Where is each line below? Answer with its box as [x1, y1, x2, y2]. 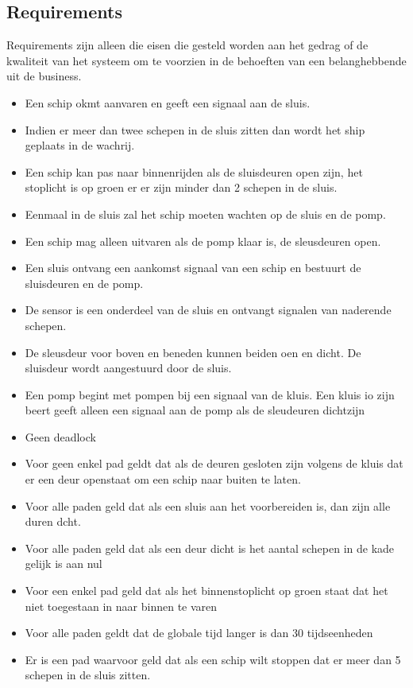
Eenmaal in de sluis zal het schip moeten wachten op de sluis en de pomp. [25, 205, 386, 222]
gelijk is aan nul [25, 555, 102, 572]
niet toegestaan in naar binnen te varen [25, 597, 218, 614]
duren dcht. [25, 513, 81, 530]
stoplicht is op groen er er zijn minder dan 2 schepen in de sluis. [25, 179, 338, 196]
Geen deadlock [25, 428, 96, 445]
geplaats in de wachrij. [25, 137, 135, 154]
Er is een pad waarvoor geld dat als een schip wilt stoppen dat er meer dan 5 [25, 651, 401, 667]
